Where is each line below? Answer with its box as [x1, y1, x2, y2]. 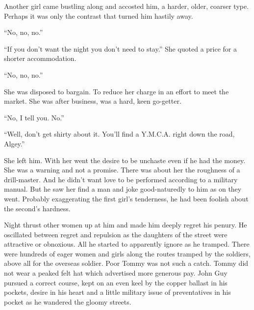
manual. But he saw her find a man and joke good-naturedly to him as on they [4, 184, 242, 194]
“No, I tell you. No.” [4, 112, 64, 122]
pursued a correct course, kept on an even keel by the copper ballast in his [4, 277, 228, 287]
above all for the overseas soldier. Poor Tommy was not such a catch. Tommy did [4, 258, 249, 268]
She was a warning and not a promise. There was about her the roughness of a [4, 165, 240, 175]
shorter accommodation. [4, 53, 76, 63]
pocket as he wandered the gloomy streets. [4, 296, 131, 307]
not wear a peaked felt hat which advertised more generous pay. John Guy [4, 268, 228, 278]
